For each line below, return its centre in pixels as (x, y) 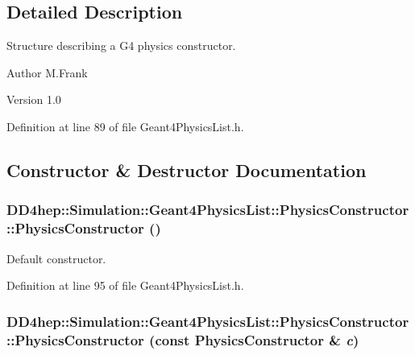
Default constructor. (56, 258)
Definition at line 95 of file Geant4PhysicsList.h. (125, 285)
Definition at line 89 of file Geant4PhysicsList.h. (125, 126)
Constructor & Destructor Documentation (187, 169)
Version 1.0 (34, 99)
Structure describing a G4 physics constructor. (121, 45)
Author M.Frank (47, 72)
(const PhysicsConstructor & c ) (254, 339)
